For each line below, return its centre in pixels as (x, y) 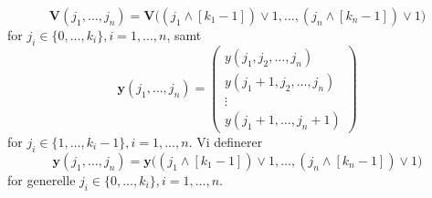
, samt (184, 35)
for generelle (42, 179)
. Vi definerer (226, 141)
